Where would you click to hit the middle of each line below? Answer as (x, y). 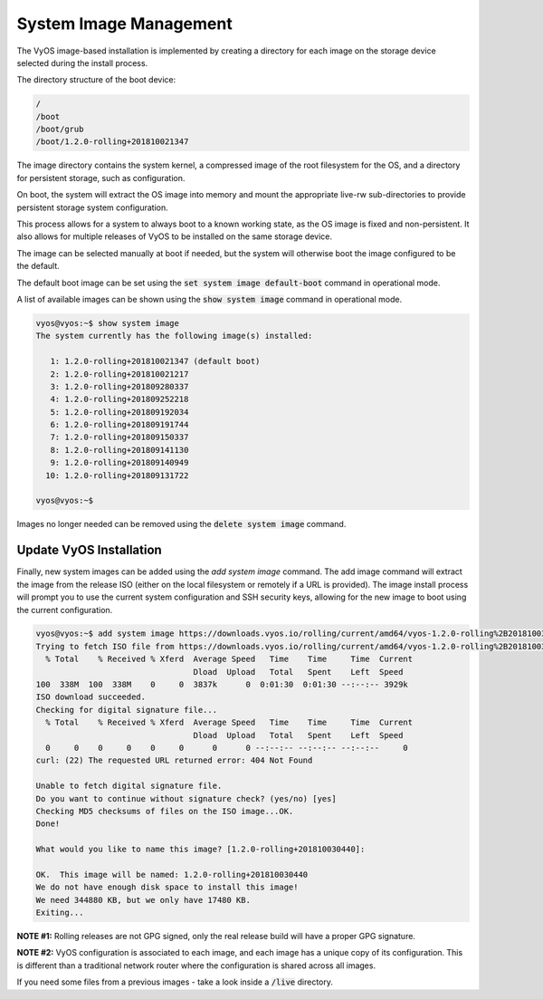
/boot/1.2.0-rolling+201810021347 (112, 142)
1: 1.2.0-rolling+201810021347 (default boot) (155, 361)
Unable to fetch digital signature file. (129, 786)
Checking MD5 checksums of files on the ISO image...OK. (165, 811)
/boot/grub (60, 130)
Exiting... (60, 913)
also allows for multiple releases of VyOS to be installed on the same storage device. (174, 236)
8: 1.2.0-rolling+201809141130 (119, 450)
